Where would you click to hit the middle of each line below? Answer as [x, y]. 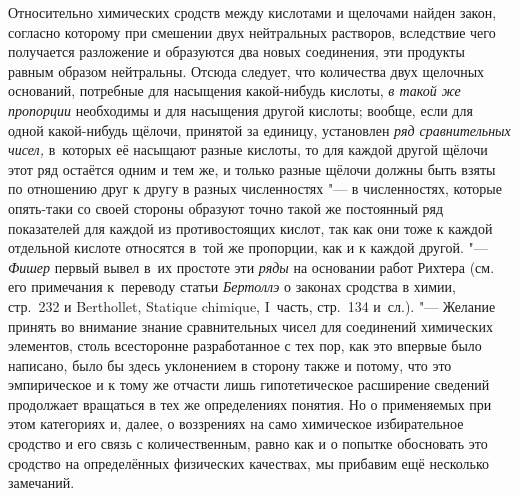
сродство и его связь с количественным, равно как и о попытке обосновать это [248, 443]
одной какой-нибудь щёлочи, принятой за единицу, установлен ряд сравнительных [259, 129]
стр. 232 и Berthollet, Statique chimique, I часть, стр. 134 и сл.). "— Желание [252, 305]
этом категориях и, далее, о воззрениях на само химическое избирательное [236, 423]
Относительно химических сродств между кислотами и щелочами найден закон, [252, 12]
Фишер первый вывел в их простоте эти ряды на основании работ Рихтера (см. [251, 266]
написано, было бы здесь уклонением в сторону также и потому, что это [230, 364]
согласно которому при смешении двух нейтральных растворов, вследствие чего [252, 31]
